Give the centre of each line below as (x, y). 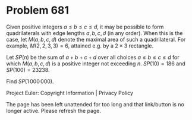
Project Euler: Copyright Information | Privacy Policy (70, 93)
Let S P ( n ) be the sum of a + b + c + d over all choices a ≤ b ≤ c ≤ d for (93, 57)
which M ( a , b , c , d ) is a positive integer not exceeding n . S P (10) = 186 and (96, 64)
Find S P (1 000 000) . (30, 81)
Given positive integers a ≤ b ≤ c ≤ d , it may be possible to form (85, 27)
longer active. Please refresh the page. (54, 110)
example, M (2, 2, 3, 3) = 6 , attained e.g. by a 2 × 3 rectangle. (80, 46)
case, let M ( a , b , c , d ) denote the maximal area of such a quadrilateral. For (96, 39)
